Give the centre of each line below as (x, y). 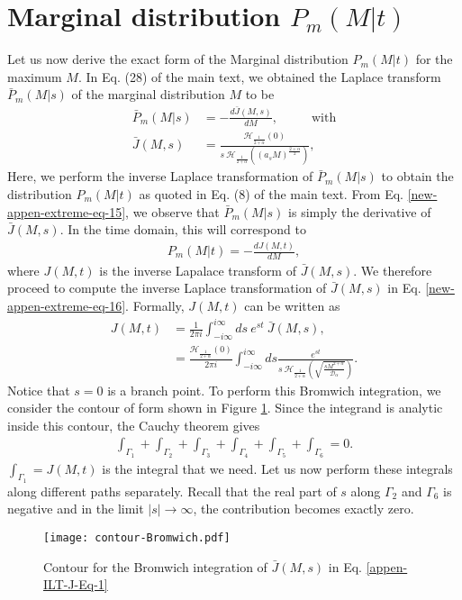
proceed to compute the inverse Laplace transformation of (167, 288)
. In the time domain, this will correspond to (183, 229)
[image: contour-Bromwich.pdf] (137, 538)
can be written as (292, 306)
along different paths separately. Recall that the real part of (172, 491)
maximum (35, 76)
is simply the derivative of (360, 211)
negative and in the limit (76, 509)
